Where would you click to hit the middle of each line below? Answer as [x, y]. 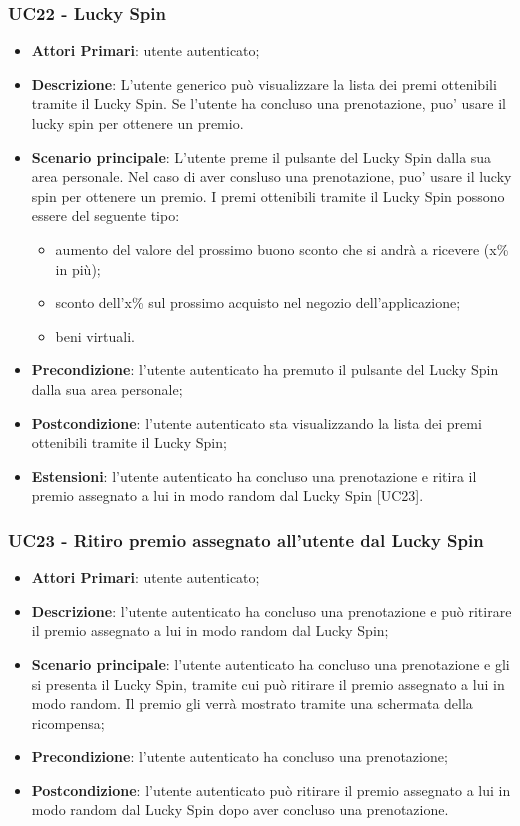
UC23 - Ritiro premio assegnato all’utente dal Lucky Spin [246, 539]
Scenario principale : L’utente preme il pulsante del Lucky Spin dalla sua [261, 156]
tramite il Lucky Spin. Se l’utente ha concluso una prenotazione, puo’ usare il [268, 103]
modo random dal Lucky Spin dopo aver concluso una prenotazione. [240, 809]
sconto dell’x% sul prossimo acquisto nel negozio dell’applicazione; [258, 302]
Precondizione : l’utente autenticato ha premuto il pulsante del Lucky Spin [265, 369]
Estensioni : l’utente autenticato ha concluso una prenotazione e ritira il [254, 475]
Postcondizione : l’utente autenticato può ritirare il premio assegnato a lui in [271, 789]
